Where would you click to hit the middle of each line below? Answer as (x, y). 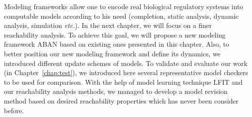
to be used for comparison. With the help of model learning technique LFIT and (123, 82)
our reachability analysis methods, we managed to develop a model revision (116, 91)
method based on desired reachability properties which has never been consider (121, 100)
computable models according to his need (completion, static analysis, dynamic (121, 16)
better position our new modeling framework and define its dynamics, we (112, 53)
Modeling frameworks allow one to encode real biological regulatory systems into (124, 6)
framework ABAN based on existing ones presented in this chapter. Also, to (117, 44)
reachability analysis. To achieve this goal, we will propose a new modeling (115, 34)
